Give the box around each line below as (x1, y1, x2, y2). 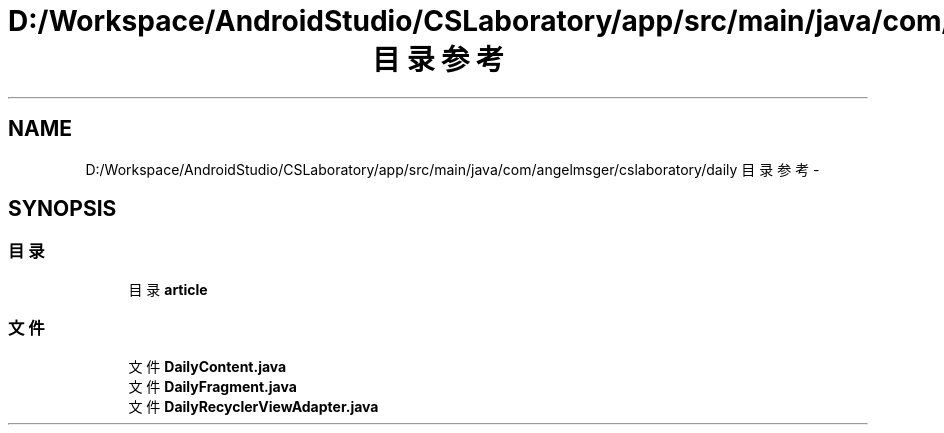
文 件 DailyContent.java (128, 357, 287, 375)
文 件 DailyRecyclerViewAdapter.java (128, 397, 379, 415)
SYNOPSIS (8, 196, 117, 222)
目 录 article (128, 280, 208, 298)
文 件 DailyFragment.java (128, 377, 297, 395)
